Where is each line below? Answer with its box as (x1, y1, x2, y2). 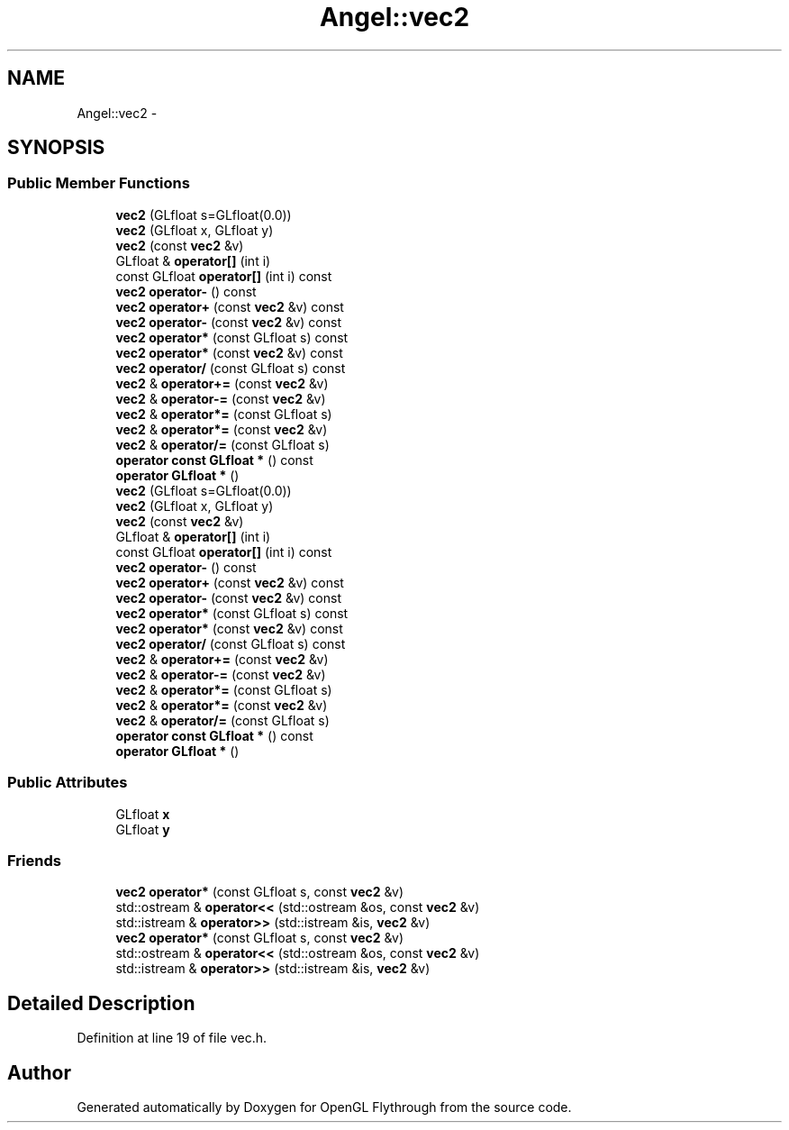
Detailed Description (7, 991, 195, 1015)
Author (7, 1061, 71, 1084)
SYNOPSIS (7, 136, 105, 159)
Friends (7, 851, 61, 870)
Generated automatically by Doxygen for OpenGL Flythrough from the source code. (77, 1099, 572, 1115)
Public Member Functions (7, 174, 190, 193)
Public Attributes (7, 773, 128, 792)
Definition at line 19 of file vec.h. (77, 1030, 267, 1046)
